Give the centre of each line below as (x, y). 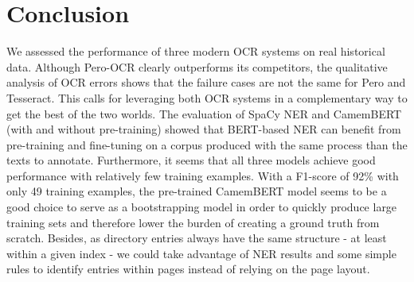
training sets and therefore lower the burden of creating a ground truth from (193, 222)
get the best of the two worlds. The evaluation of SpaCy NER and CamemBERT (204, 113)
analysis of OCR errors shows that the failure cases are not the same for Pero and (206, 82)
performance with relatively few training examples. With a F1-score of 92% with (203, 175)
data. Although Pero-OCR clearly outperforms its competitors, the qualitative (197, 66)
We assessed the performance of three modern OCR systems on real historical (196, 51)
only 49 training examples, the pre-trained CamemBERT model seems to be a (197, 191)
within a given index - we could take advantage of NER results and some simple (201, 253)
